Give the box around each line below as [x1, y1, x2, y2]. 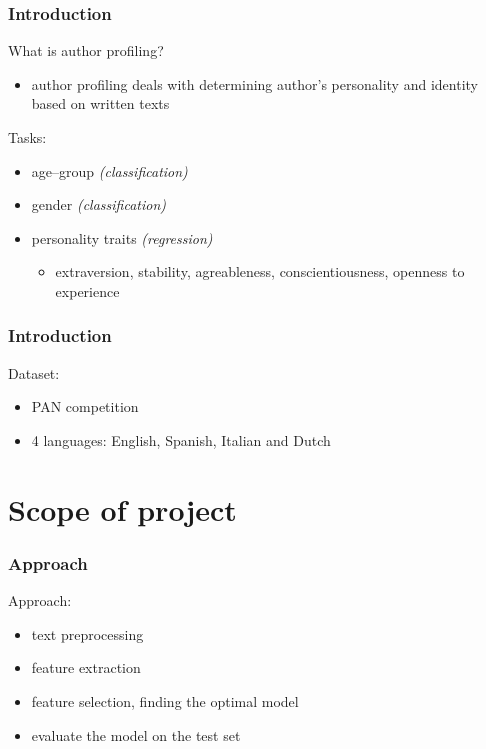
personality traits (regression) [31, 227, 213, 248]
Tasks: [8, 127, 47, 147]
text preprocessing [31, 623, 144, 644]
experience [55, 280, 120, 301]
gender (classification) [31, 194, 167, 215]
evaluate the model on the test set [31, 724, 241, 745]
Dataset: [8, 362, 60, 383]
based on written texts [31, 93, 170, 114]
